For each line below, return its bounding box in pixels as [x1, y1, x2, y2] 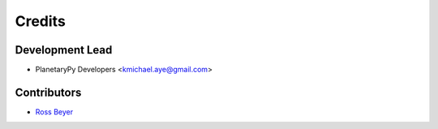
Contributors [15, 85, 82, 99]
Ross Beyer [35, 106, 73, 117]
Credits [15, 12, 67, 30]
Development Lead [15, 43, 113, 57]
